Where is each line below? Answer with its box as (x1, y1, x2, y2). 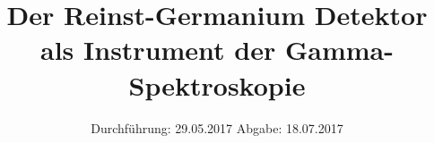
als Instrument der (40, 31, 276, 68)
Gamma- (284, 31, 394, 68)
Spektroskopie (128, 66, 306, 103)
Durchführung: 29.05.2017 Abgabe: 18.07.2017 (91, 118, 343, 137)
